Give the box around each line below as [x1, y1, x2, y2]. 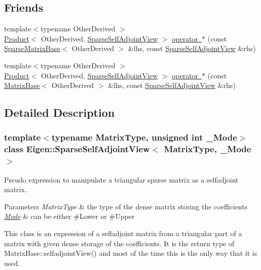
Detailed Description [4, 105, 115, 120]
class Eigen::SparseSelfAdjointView [4, 143, 150, 155]
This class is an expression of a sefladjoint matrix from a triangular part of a [4, 228, 242, 238]
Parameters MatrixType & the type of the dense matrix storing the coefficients [4, 201, 248, 211]
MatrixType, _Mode [164, 143, 251, 155]
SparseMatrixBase [4, 43, 60, 54]
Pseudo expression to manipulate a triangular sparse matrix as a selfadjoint [4, 174, 239, 185]
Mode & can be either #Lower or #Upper [4, 211, 135, 221]
